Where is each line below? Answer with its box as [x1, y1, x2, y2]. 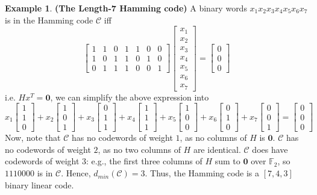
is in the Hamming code [5, 13, 93, 26]
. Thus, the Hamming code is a [145, 167, 260, 179]
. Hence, [61, 167, 91, 179]
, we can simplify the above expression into [50, 90, 209, 103]
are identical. [193, 143, 241, 155]
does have [252, 143, 288, 155]
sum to [215, 155, 240, 167]
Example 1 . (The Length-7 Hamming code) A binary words [5, 2, 247, 14]
